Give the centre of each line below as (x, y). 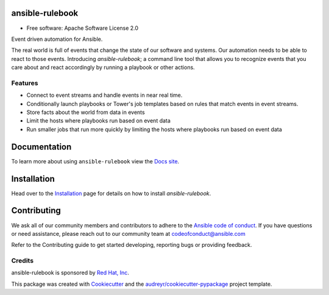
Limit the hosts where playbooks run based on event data (98, 121)
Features (25, 83)
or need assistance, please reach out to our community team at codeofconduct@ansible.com (129, 233)
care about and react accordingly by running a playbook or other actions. (103, 68)
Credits (22, 261)
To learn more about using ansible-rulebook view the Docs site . (95, 161)
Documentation (41, 147)
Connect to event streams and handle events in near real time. (104, 95)
